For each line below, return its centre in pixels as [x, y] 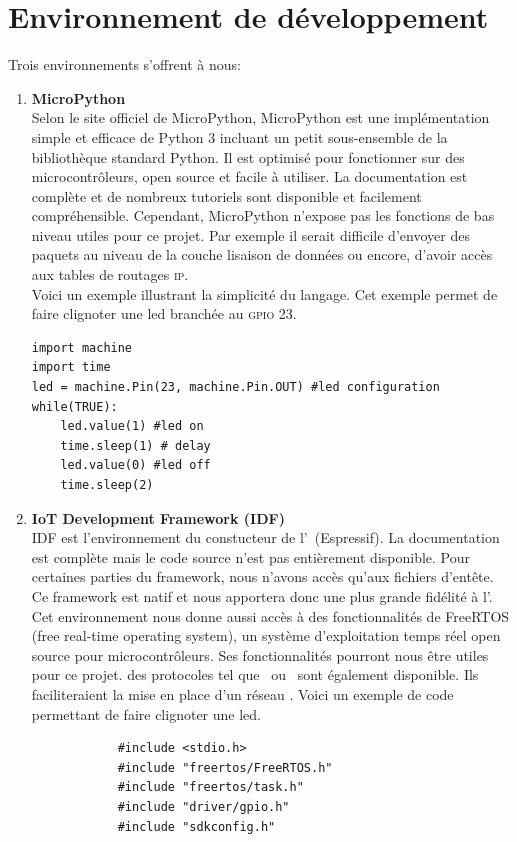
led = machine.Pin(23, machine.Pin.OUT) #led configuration [235, 387]
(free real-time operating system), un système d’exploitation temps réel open [266, 635]
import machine [82, 347]
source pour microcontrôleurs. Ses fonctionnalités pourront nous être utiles [260, 654]
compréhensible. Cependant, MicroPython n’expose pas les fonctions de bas [263, 215]
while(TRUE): [74, 406]
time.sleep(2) [107, 485]
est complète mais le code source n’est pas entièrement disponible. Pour [251, 556]
